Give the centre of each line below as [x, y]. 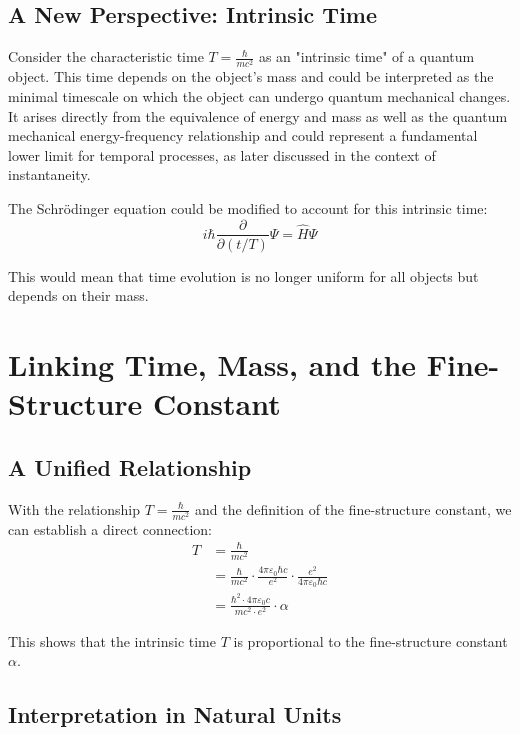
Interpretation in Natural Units [175, 714]
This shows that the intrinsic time [112, 640]
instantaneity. [49, 174]
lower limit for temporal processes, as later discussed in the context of [222, 154]
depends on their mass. [78, 295]
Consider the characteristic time [106, 56]
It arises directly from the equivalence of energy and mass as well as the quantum [258, 115]
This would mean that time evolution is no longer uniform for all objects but [243, 275]
